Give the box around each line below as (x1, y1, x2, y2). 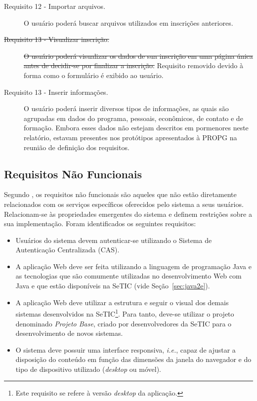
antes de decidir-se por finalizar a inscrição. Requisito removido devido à (24, 60, 244, 71)
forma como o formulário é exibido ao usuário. (24, 70, 164, 80)
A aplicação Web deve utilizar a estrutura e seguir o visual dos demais (15, 297, 229, 307)
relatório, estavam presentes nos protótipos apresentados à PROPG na (24, 132, 237, 142)
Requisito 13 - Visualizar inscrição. (4, 34, 109, 44)
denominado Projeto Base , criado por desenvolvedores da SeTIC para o (15, 318, 232, 328)
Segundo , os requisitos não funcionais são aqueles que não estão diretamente (4, 189, 237, 200)
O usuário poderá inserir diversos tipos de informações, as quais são (24, 103, 229, 114)
